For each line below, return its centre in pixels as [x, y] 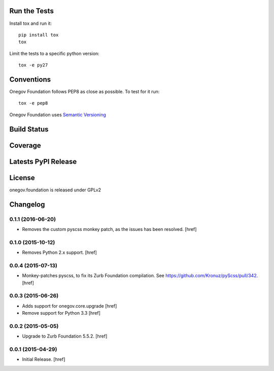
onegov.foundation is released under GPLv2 [55, 190]
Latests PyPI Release [43, 162]
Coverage [25, 145]
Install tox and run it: [31, 23]
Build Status [29, 129]
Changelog [27, 204]
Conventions [30, 79]
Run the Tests [32, 11]
